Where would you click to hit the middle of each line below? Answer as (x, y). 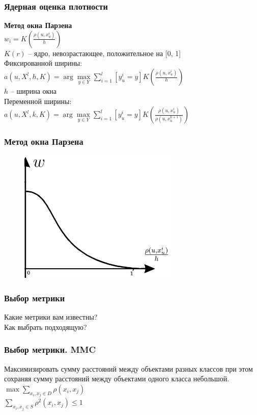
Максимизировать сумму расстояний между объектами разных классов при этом (128, 368)
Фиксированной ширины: (43, 63)
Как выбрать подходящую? (46, 327)
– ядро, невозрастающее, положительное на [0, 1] (105, 53)
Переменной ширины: (38, 101)
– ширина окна (34, 91)
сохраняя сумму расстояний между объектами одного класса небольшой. (117, 379)
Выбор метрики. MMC (50, 349)
